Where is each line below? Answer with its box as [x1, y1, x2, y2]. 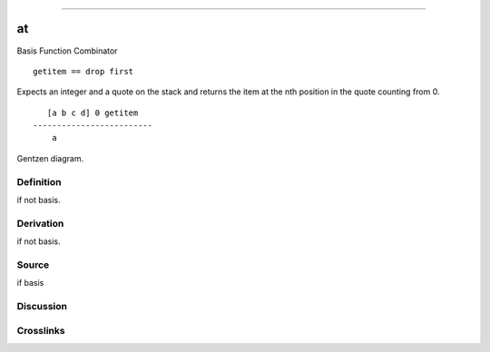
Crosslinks [16, 324, 65, 337]
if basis [16, 278, 44, 288]
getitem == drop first [33, 66, 134, 76]
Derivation [16, 217, 64, 230]
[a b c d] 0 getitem [46, 107, 139, 118]
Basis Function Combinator [16, 45, 118, 56]
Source [16, 259, 50, 271]
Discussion [16, 300, 68, 313]
